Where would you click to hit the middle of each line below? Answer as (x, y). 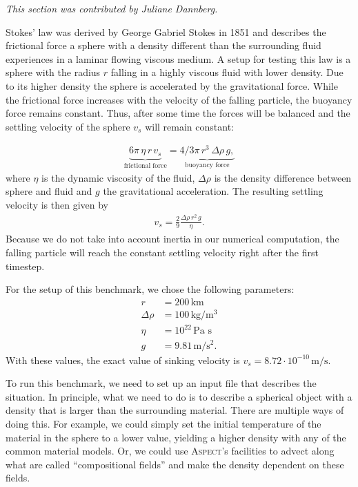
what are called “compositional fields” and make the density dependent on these (175, 464)
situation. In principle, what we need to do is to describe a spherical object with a (179, 396)
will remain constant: (189, 126)
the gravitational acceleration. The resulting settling (213, 191)
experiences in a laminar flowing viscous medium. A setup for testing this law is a (178, 58)
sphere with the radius (53, 72)
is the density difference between (283, 177)
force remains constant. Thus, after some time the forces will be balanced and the (178, 113)
